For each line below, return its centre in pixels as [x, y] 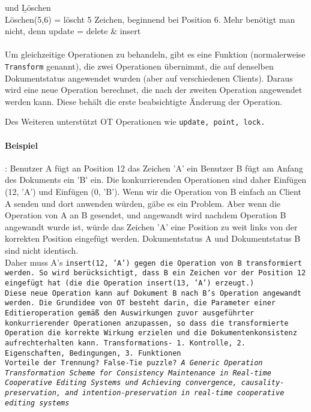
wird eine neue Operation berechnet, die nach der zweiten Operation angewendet [154, 90]
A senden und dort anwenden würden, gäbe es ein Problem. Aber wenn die [143, 203]
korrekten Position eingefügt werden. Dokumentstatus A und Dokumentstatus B [153, 238]
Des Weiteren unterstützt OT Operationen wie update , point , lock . [135, 121]
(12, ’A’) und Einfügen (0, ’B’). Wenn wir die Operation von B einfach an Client [153, 192]
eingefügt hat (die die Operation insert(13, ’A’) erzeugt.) [130, 283]
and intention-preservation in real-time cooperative [175, 393]
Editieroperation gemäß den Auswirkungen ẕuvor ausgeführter [130, 313]
